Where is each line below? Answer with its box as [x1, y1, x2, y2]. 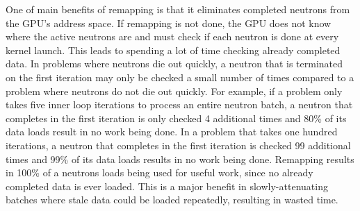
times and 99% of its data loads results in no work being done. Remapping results [6, 151, 354, 166]
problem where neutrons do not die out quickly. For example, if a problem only [6, 83, 343, 98]
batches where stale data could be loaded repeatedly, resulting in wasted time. [6, 192, 338, 207]
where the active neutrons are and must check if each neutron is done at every [6, 29, 339, 44]
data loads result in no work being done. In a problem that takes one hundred [6, 124, 338, 139]
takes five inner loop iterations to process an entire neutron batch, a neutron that [6, 97, 353, 112]
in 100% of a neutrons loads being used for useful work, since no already [6, 165, 313, 180]
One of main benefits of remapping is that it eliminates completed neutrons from [6, 2, 350, 16]
